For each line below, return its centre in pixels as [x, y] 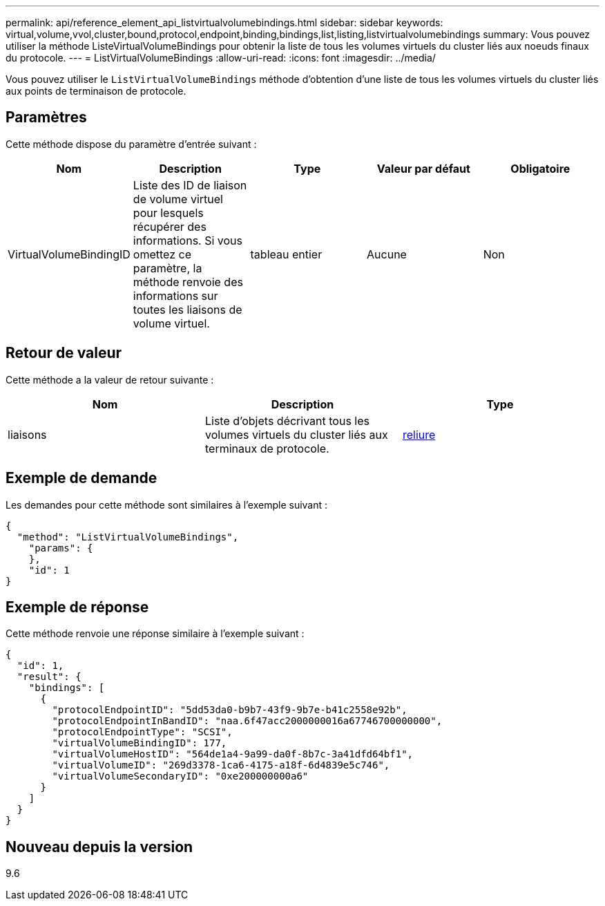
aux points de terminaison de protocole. [96, 91]
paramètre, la [167, 268]
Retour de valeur [64, 353]
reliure [419, 434]
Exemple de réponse [77, 607]
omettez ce [162, 254]
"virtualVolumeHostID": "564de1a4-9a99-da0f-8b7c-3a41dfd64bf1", [233, 754]
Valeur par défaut [423, 168]
